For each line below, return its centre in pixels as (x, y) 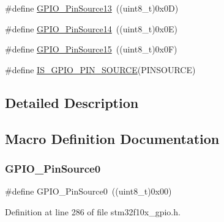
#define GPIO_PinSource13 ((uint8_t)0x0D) (92, 8)
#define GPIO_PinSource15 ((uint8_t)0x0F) (91, 49)
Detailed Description (72, 102)
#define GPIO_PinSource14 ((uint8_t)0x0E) (91, 28)
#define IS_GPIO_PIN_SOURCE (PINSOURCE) (100, 69)
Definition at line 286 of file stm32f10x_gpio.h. (93, 211)
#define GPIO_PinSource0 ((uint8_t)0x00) (88, 191)
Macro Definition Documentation (112, 138)
